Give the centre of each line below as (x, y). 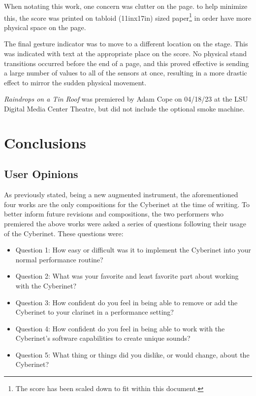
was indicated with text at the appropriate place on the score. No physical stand (126, 54)
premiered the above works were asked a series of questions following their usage (125, 223)
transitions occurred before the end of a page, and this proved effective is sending (127, 63)
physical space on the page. (45, 27)
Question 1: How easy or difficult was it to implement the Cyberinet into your (133, 250)
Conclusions (45, 142)
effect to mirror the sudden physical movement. (75, 82)
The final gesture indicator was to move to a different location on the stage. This (126, 44)
